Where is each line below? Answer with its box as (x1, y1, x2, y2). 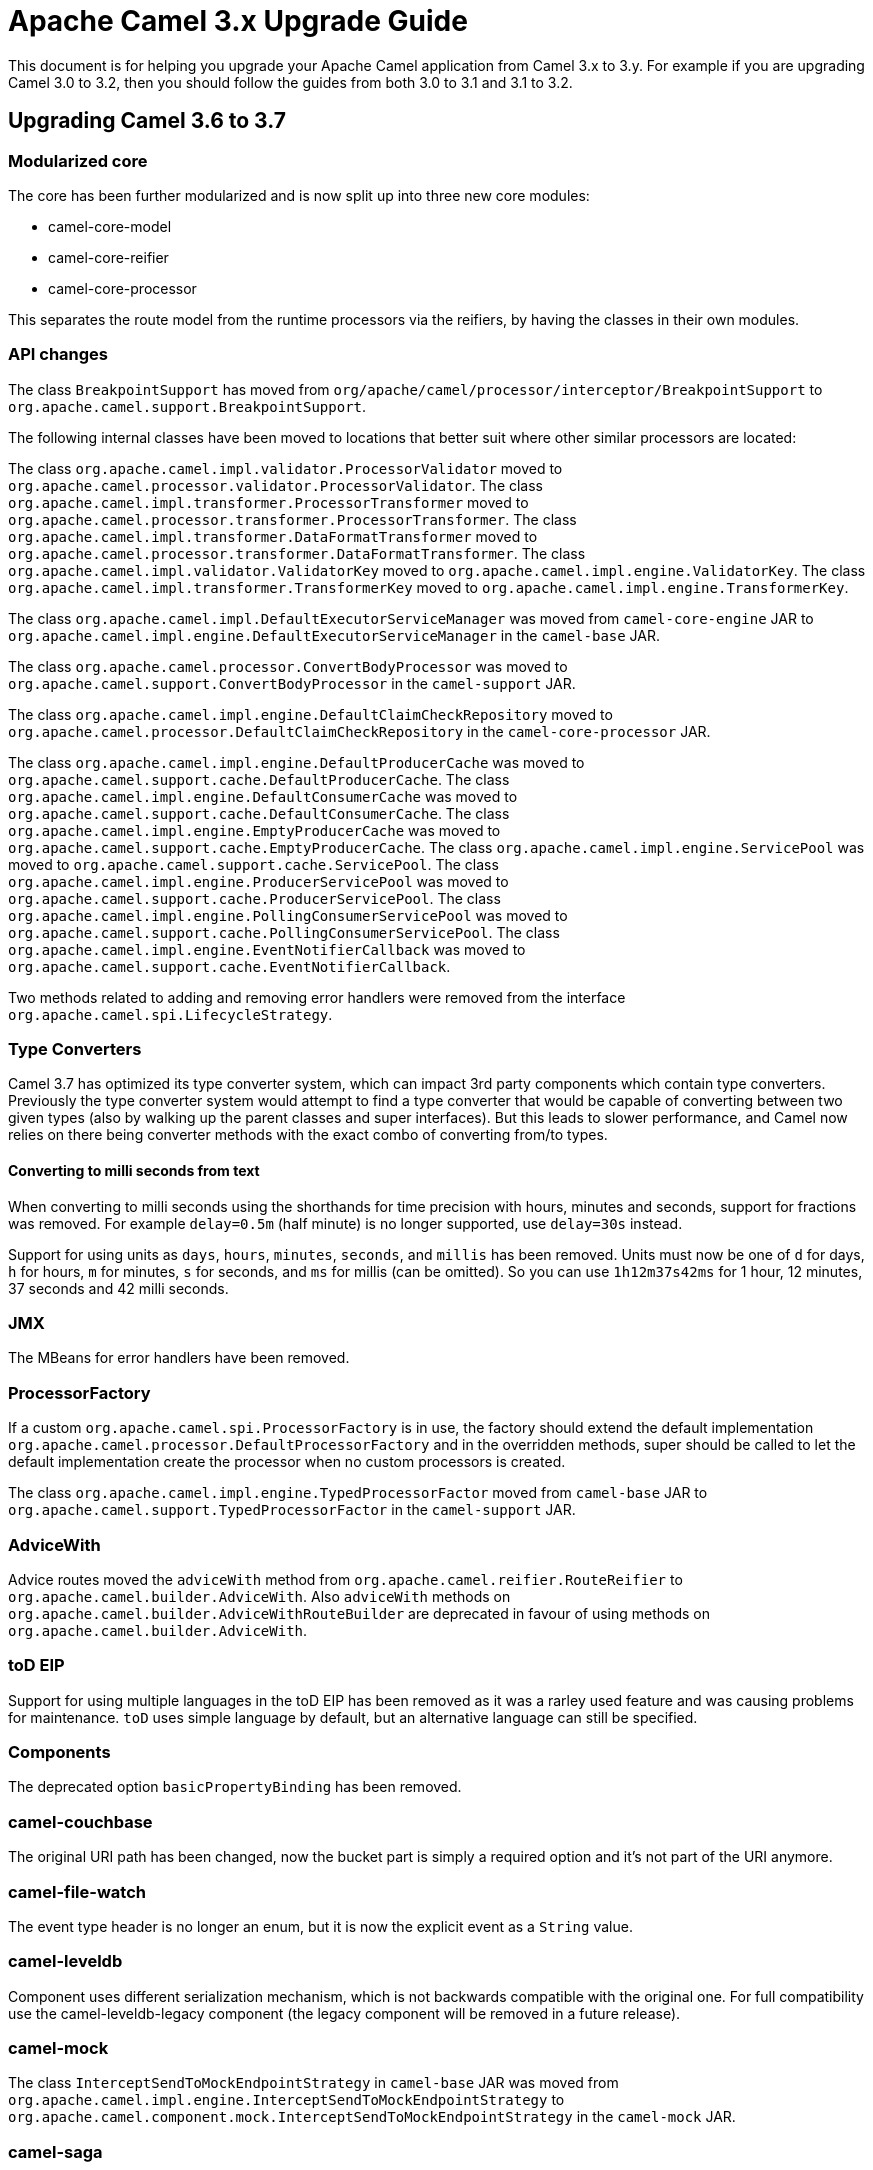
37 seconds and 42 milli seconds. (8, 1279, 229, 1297)
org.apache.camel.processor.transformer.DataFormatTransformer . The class (8, 544, 586, 562)
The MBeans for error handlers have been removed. (8, 1349, 350, 1367)
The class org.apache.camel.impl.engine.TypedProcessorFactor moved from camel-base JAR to (8, 1484, 708, 1502)
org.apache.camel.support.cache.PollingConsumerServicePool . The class (8, 923, 560, 941)
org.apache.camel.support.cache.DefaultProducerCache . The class (8, 770, 510, 788)
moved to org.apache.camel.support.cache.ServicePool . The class (8, 855, 499, 873)
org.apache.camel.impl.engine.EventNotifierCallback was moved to (8, 940, 526, 958)
